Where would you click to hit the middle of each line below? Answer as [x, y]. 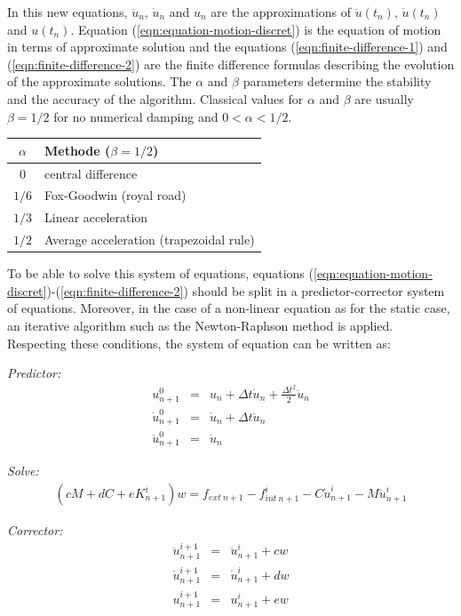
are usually [384, 98]
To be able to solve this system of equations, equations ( [160, 273]
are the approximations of [281, 12]
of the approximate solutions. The [99, 81]
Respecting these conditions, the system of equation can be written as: [199, 343]
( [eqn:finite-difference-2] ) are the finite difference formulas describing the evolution [231, 64]
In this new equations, [68, 12]
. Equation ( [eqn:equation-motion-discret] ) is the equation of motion [256, 29]
